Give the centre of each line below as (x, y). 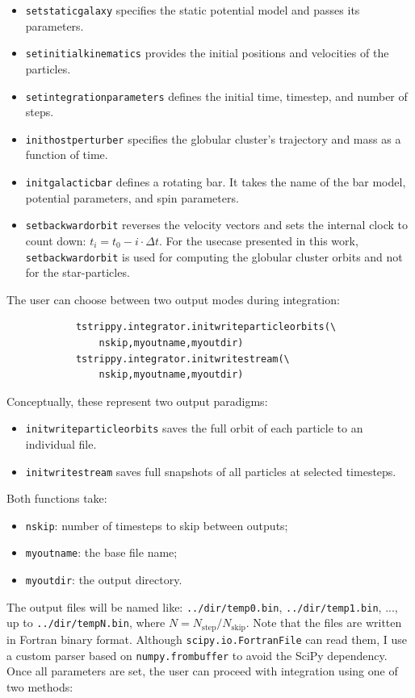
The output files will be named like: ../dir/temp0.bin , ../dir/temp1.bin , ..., (202, 606)
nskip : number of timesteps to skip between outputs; (157, 525)
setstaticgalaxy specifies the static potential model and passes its (193, 10)
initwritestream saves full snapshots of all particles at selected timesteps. (211, 471)
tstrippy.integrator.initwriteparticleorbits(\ (206, 327)
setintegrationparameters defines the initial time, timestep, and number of (216, 96)
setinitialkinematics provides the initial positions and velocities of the (207, 53)
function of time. (67, 155)
